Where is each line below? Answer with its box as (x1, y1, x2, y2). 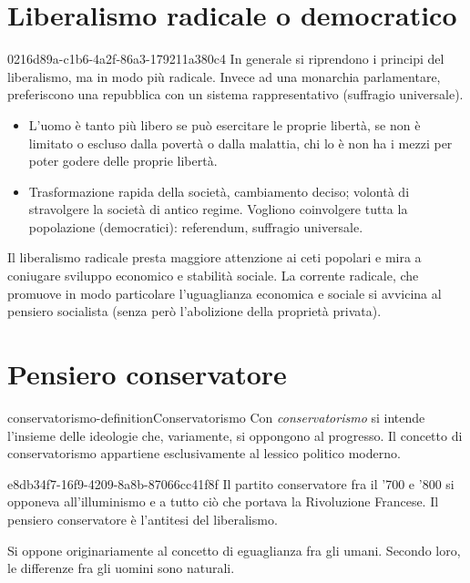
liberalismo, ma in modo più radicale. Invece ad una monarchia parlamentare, (7, 66, 441, 86)
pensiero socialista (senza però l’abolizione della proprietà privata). (7, 302, 382, 321)
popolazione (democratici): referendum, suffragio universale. (28, 217, 363, 236)
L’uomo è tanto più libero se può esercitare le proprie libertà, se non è (28, 115, 421, 134)
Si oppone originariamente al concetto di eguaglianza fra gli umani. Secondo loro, (7, 540, 461, 559)
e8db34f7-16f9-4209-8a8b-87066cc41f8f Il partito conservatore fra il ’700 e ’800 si (7, 474, 455, 493)
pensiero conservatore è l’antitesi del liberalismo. (7, 509, 278, 528)
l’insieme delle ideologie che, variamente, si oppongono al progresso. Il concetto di (7, 425, 463, 445)
